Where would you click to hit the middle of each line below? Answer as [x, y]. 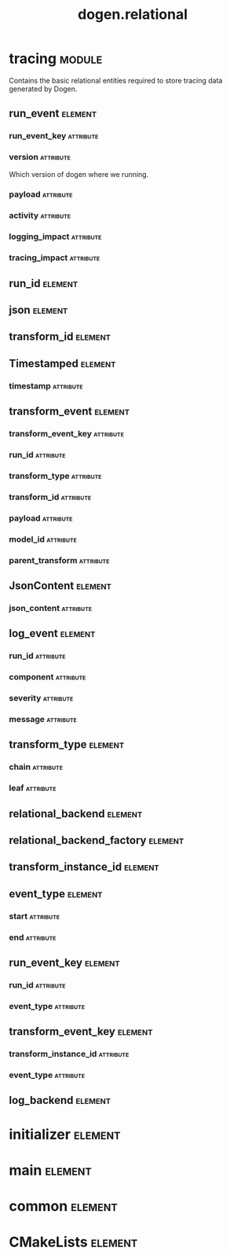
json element [38, 310]
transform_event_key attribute [67, 434]
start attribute [35, 916]
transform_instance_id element [84, 867]
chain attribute [36, 767]
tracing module [56, 59]
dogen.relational [133, 15]
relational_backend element [76, 813]
